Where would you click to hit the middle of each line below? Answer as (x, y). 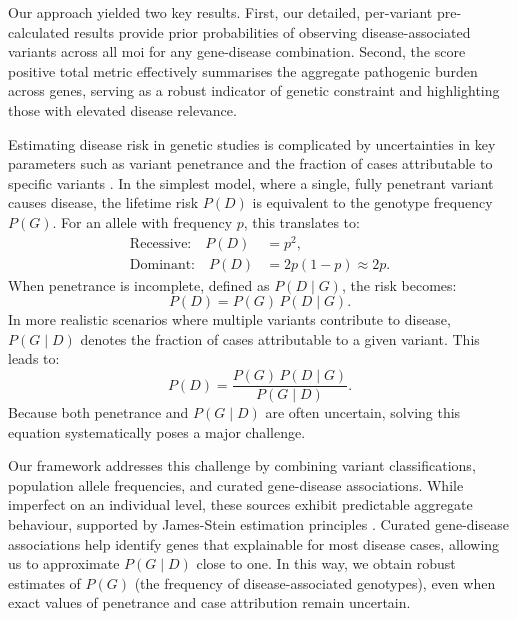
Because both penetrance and (98, 412)
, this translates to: (301, 221)
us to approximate (64, 563)
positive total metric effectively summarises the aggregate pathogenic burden (243, 70)
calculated (39, 31)
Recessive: (160, 243)
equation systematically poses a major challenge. (157, 431)
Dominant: (162, 264)
